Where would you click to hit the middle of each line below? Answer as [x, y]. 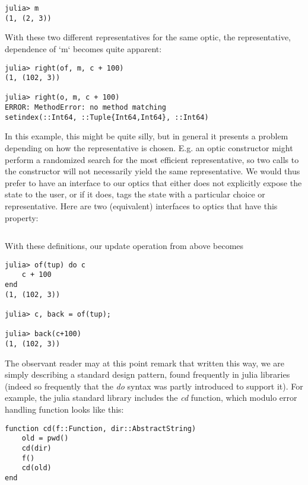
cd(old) [36, 468]
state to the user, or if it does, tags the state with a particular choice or [135, 194]
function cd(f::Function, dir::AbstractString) [101, 428]
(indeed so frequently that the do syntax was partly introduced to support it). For [154, 386]
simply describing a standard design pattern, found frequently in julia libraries [147, 374]
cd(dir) [36, 448]
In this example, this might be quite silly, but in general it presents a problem [147, 136]
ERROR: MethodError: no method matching [86, 108]
